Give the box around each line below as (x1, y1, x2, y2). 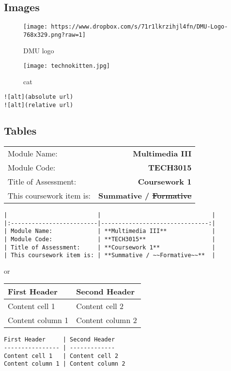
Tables (4, 123, 37, 138)
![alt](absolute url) (4, 93, 74, 101)
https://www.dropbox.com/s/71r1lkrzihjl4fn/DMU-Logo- (51, 23, 228, 31)
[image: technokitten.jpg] (23, 62, 110, 70)
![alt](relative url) (4, 102, 74, 109)
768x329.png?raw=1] (23, 31, 86, 38)
